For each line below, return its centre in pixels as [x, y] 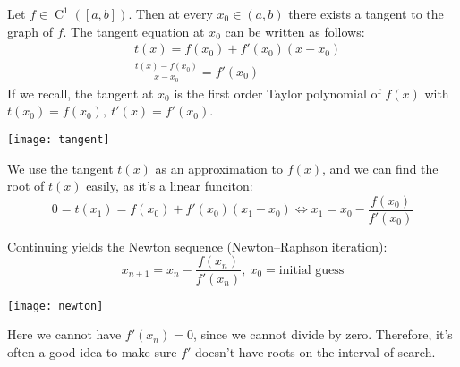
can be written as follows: [295, 31]
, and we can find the [380, 168]
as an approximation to [219, 168]
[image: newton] [55, 306]
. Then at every [170, 13]
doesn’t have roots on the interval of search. [315, 351]
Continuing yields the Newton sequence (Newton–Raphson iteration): [197, 246]
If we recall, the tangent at [81, 93]
